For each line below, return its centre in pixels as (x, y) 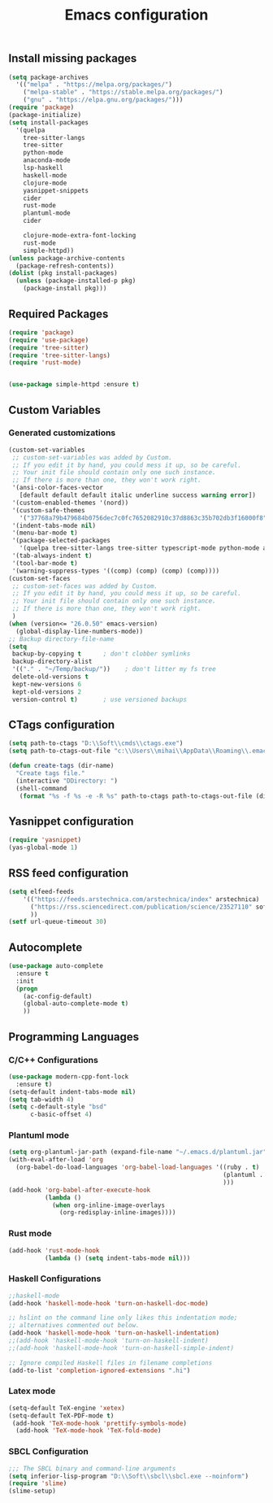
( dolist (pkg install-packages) (63, 273)
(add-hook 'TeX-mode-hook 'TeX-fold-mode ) (89, 1431)
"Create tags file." (50, 773)
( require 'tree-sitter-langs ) (60, 355)
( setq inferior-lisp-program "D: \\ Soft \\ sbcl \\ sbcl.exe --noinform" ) (129, 1476)
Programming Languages (74, 1037)
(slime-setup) (32, 1491)
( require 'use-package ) (49, 340)
